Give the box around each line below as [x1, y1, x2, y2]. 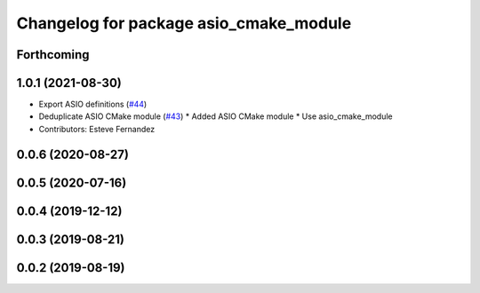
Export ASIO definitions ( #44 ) [38, 99, 148, 110]
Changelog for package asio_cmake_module [16, 13, 352, 33]
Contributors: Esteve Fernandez [38, 123, 156, 134]
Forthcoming [16, 47, 90, 62]
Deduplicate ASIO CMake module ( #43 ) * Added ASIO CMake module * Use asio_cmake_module [38, 111, 393, 122]
